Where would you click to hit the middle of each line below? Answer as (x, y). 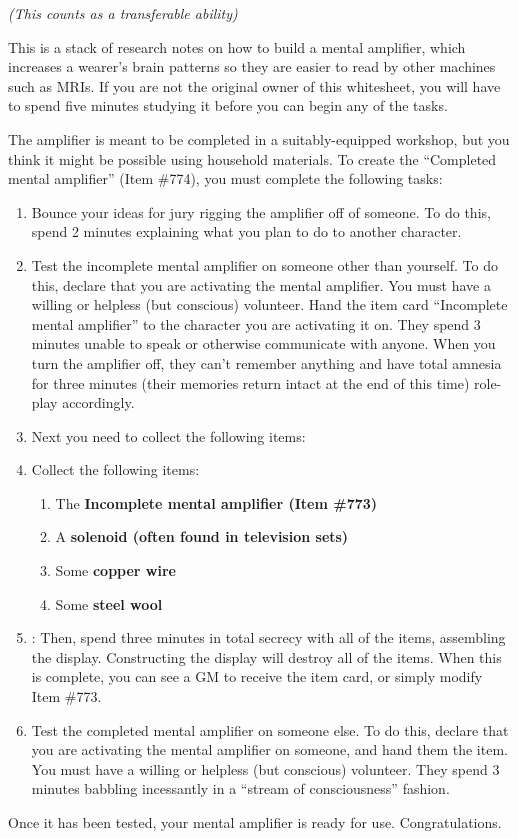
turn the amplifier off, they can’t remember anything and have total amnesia (266, 362)
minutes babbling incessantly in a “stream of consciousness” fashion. (240, 788)
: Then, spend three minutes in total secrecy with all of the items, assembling (268, 637)
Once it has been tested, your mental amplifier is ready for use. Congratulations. (255, 822)
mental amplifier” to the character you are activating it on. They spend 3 (256, 323)
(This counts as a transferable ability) (123, 13)
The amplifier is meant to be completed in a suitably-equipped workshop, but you (259, 138)
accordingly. (98, 402)
